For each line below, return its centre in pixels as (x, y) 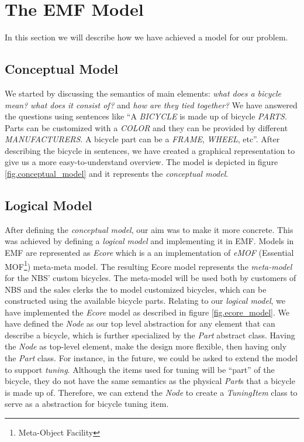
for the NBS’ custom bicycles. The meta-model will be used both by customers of (151, 277)
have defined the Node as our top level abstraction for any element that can (140, 323)
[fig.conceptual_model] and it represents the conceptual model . (117, 174)
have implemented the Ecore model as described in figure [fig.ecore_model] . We (147, 312)
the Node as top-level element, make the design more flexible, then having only (146, 346)
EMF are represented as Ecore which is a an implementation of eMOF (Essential (149, 253)
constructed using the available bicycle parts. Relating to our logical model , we (145, 301)
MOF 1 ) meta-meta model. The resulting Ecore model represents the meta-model (148, 265)
